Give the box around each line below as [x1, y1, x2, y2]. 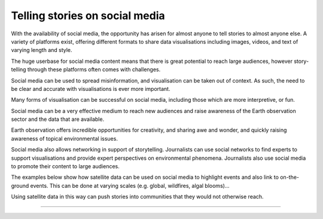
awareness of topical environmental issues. [11, 135, 118, 142]
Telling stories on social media [11, 9, 165, 22]
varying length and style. [11, 47, 72, 54]
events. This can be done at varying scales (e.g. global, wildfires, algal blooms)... [30, 182, 230, 189]
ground [11, 182, 29, 189]
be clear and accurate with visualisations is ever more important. [11, 85, 170, 92]
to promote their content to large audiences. [11, 163, 120, 170]
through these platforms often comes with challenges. [27, 66, 161, 73]
